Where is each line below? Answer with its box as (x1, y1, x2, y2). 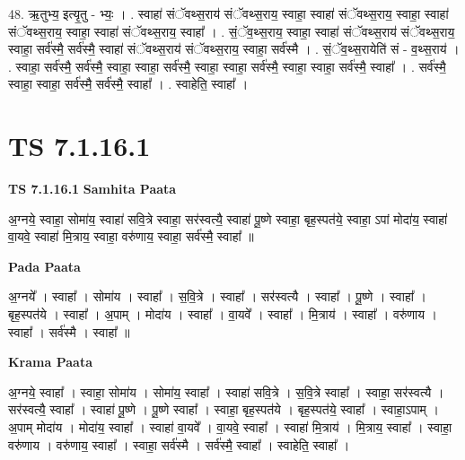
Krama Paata (8, 352, 92, 371)
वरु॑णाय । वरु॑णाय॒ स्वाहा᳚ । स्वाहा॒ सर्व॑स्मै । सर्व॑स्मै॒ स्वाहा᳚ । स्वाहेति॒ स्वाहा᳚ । (8, 435, 350, 454)
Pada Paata (8, 256, 81, 275)
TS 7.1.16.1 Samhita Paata (8, 179, 177, 198)
